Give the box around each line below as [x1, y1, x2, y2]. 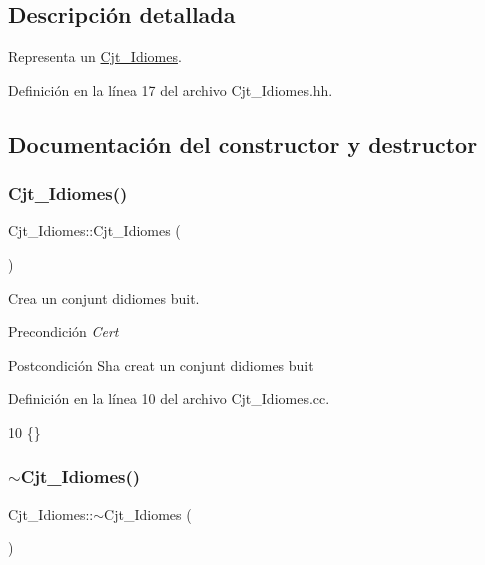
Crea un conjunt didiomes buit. [8, 287, 200, 308]
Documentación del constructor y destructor [8, 128, 478, 159]
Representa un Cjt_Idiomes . [8, 46, 182, 67]
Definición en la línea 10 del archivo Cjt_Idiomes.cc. [8, 388, 330, 409]
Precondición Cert [8, 321, 119, 342]
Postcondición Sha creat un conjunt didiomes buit [8, 354, 314, 375]
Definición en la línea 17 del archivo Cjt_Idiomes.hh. [8, 79, 333, 100]
